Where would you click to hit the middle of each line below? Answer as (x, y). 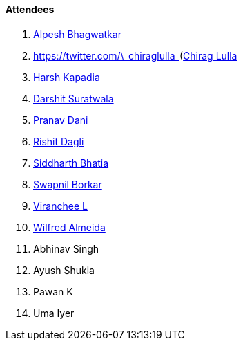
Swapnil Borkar (68, 184)
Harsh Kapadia (67, 77)
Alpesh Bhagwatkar (77, 34)
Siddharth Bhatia (71, 163)
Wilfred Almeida (69, 227)
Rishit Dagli (59, 141)
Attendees (30, 9)
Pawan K (53, 291)
